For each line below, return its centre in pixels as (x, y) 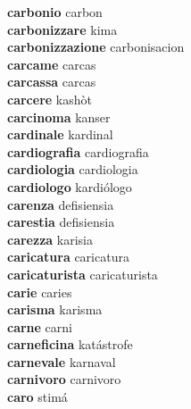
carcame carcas (52, 64)
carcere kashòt (50, 99)
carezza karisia (50, 239)
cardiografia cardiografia (78, 151)
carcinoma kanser (59, 117)
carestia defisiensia (61, 222)
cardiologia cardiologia (73, 169)
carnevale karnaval (62, 361)
